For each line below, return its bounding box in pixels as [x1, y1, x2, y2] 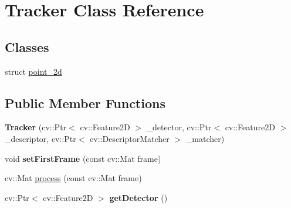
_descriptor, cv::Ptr [5, 132, 76, 144]
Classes [5, 37, 49, 56]
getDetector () [109, 191, 168, 203]
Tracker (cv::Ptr [5, 121, 67, 133]
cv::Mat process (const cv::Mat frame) [5, 172, 142, 184]
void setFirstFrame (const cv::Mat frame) [5, 152, 161, 164]
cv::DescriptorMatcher [90, 132, 170, 144]
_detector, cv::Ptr [146, 121, 212, 133]
